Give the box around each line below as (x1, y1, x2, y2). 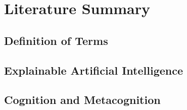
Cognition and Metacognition (4, 92, 161, 107)
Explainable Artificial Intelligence (4, 62, 183, 78)
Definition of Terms (4, 32, 108, 48)
